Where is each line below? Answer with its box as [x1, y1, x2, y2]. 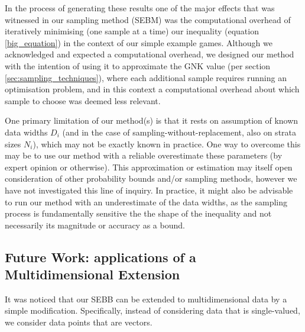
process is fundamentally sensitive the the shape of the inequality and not [5, 207, 272, 220]
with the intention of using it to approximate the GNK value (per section [5, 59, 271, 72]
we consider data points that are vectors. [5, 316, 152, 328]
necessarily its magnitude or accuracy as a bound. [5, 218, 185, 231]
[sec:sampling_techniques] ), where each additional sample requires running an [5, 71, 287, 83]
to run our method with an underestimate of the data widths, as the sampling [5, 195, 288, 208]
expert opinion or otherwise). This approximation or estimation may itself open [5, 160, 293, 173]
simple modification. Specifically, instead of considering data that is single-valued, [5, 304, 300, 317]
